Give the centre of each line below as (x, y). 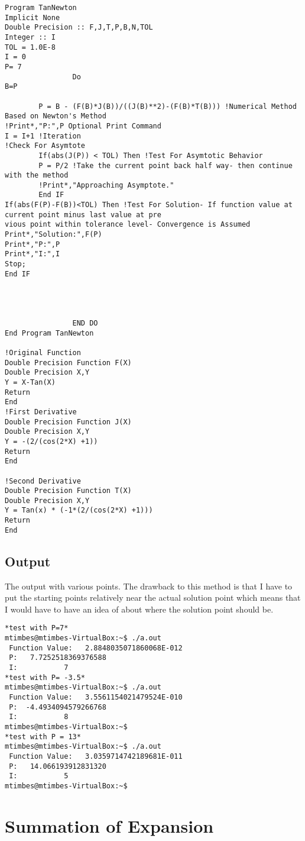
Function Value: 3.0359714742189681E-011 (96, 756)
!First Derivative (41, 412)
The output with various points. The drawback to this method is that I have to (149, 586)
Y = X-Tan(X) (30, 382)
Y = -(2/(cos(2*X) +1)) (51, 441)
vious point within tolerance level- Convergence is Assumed (128, 225)
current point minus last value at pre (83, 215)
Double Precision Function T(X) (68, 491)
